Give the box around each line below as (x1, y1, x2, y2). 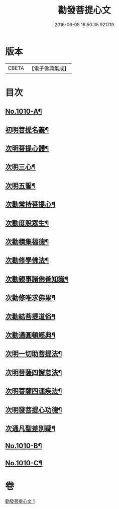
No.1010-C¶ (5, 459, 43, 467)
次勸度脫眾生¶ (5, 219, 49, 227)
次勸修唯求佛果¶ (5, 294, 56, 302)
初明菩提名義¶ (5, 125, 49, 134)
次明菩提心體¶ (5, 144, 49, 153)
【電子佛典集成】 (29, 65, 69, 72)
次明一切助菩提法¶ (5, 350, 62, 358)
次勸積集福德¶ (5, 237, 49, 246)
